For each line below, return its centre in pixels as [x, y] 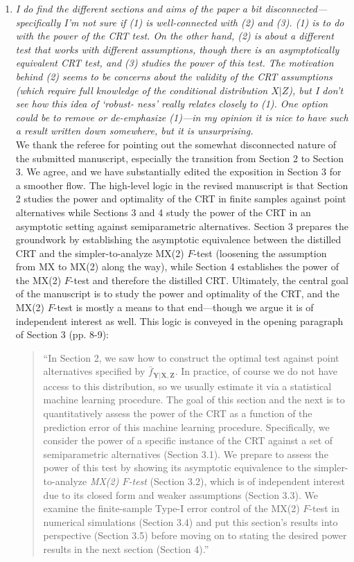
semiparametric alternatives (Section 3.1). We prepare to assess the [186, 454]
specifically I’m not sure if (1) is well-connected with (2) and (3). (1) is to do [180, 22]
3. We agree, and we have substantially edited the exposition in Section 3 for [178, 172]
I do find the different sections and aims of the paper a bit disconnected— [171, 8]
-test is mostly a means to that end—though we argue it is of [184, 307]
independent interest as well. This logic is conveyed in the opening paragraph [179, 320]
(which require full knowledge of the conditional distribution [142, 90]
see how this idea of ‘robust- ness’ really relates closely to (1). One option [172, 104]
